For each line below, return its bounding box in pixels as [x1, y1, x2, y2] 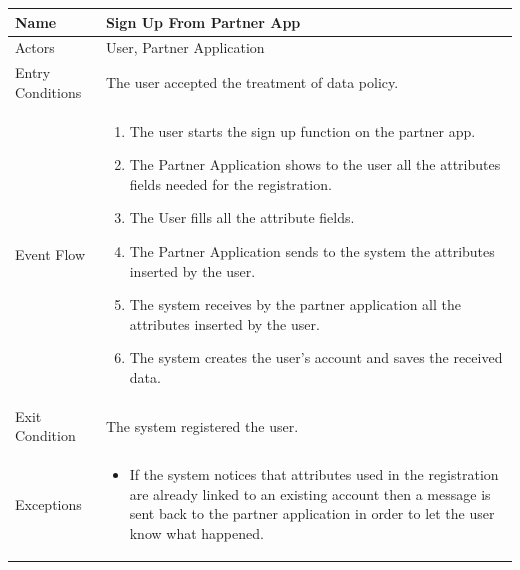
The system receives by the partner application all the [129, 294, 461, 315]
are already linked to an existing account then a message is [129, 483, 491, 504]
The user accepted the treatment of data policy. [105, 71, 399, 92]
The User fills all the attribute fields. [129, 207, 355, 228]
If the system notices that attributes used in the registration [129, 464, 499, 485]
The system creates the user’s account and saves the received [129, 347, 503, 368]
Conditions [15, 81, 82, 102]
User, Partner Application [105, 37, 265, 58]
